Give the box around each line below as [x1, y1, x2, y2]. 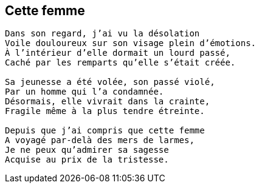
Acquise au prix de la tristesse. [5, 155, 169, 165]
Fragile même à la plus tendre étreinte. [5, 106, 205, 116]
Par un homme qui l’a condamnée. [5, 87, 164, 97]
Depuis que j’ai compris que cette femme [5, 126, 205, 136]
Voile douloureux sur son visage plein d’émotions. [5, 38, 257, 49]
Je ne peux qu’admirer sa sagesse [5, 145, 169, 155]
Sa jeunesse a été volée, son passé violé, [5, 77, 215, 87]
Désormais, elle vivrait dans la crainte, [5, 96, 210, 107]
